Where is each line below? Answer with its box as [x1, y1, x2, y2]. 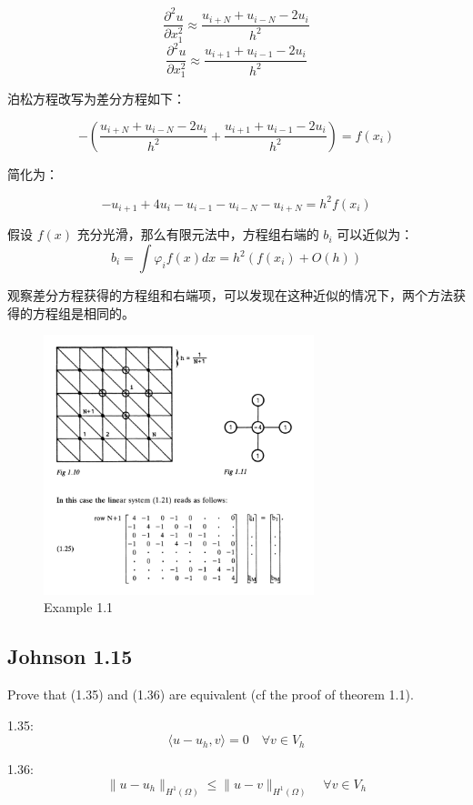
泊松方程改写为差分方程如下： [7, 89, 186, 108]
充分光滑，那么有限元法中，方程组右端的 [76, 225, 319, 244]
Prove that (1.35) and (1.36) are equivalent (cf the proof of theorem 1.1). [7, 685, 414, 704]
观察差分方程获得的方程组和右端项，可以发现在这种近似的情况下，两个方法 [7, 286, 453, 305]
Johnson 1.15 [7, 642, 133, 670]
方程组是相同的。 [32, 303, 135, 322]
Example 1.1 [44, 598, 114, 617]
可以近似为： [337, 225, 414, 244]
